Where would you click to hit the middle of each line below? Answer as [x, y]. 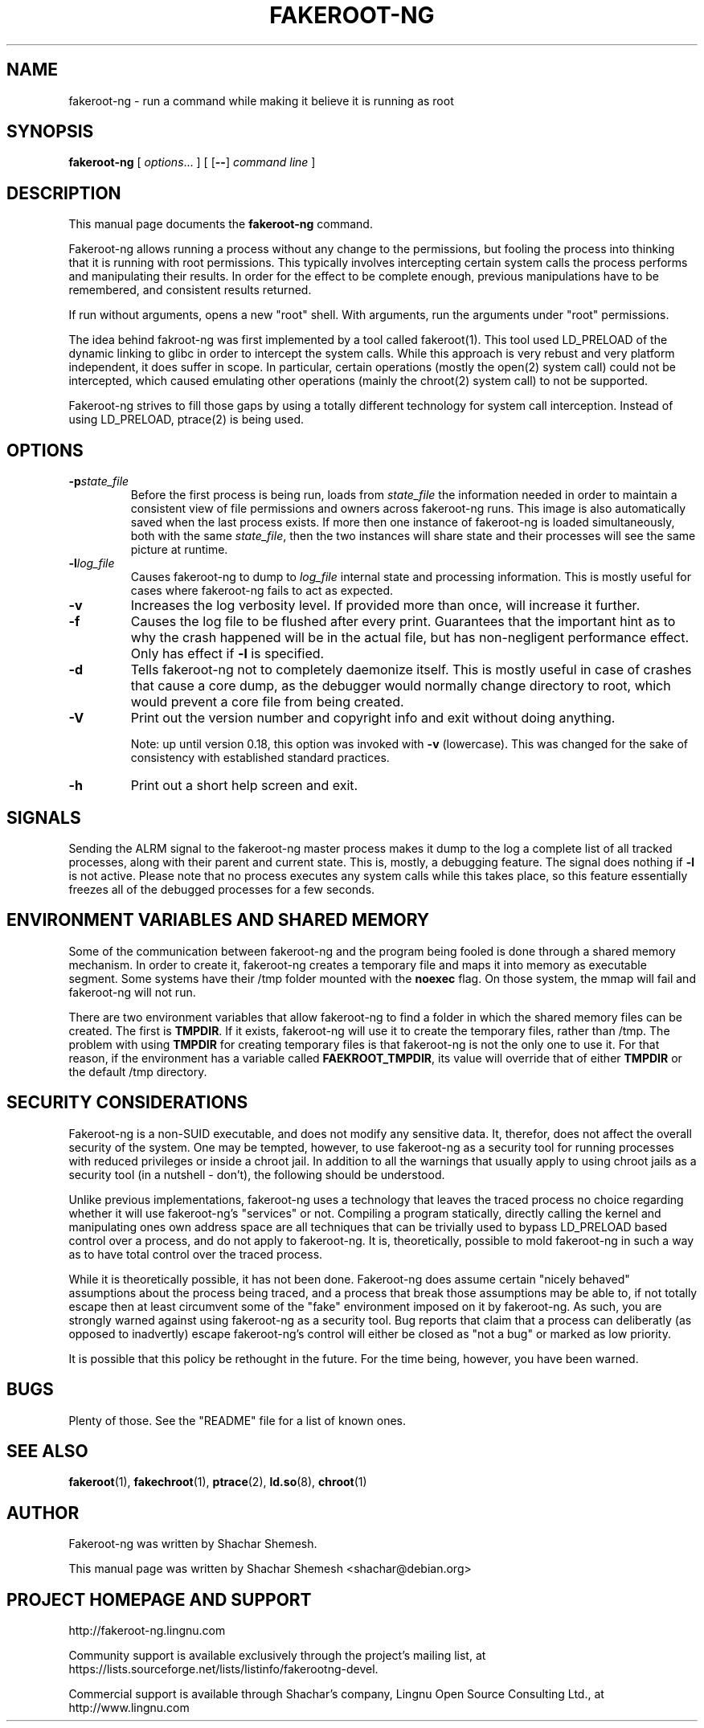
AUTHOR [43, 1513]
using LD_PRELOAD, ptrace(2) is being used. [186, 420]
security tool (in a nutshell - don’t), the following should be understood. [257, 1174]
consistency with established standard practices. [260, 758]
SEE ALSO [47, 1451]
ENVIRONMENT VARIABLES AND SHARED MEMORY [218, 920]
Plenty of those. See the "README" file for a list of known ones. [237, 1420]
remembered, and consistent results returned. [190, 290]
